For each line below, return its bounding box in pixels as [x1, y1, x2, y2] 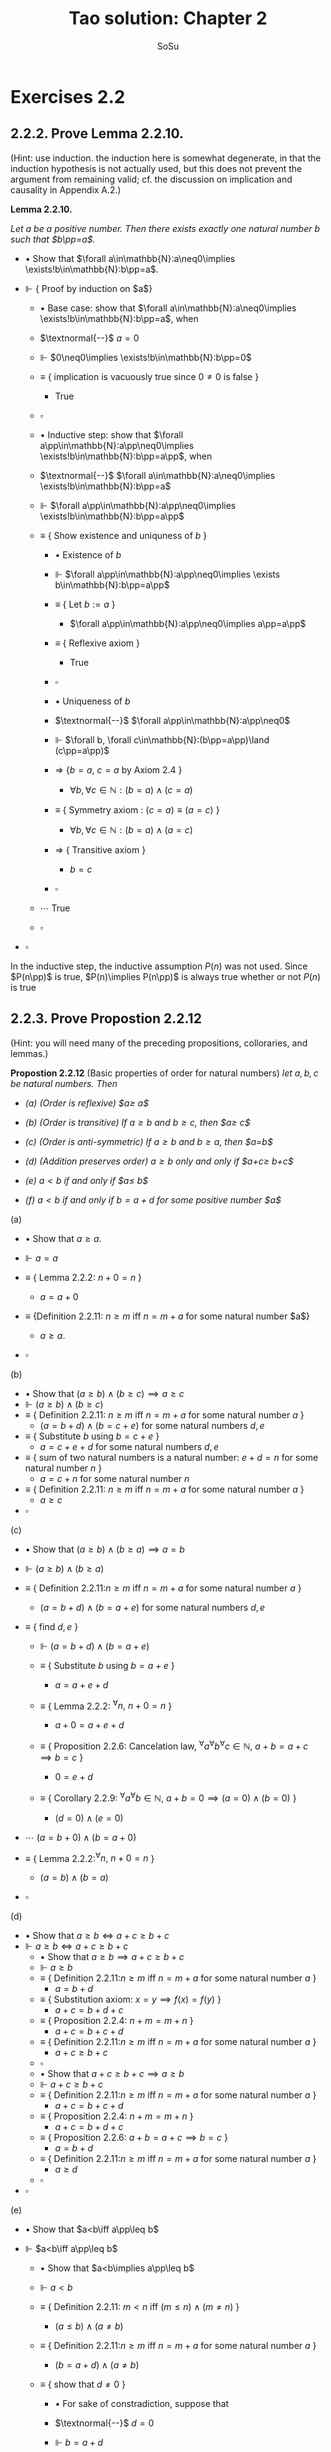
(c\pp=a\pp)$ [54, 744, 110, 756]
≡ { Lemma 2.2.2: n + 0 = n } [24, 1271, 143, 1283]
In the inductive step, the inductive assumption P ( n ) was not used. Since [10, 960, 308, 972]
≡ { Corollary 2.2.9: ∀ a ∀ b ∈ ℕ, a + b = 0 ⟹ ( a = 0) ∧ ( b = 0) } [39, 1790, 297, 1804]
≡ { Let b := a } [54, 598, 116, 610]
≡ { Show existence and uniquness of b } [39, 529, 208, 541]
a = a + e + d [54, 1678, 109, 1691]
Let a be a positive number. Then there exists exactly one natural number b [10, 222, 321, 234]
